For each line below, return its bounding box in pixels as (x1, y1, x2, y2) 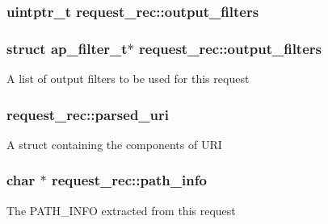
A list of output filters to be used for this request (6, 70, 250, 87)
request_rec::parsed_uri (6, 104, 170, 124)
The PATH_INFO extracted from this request (6, 201, 236, 218)
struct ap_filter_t (6, 38, 128, 58)
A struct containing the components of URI (6, 135, 222, 152)
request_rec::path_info (51, 170, 207, 190)
